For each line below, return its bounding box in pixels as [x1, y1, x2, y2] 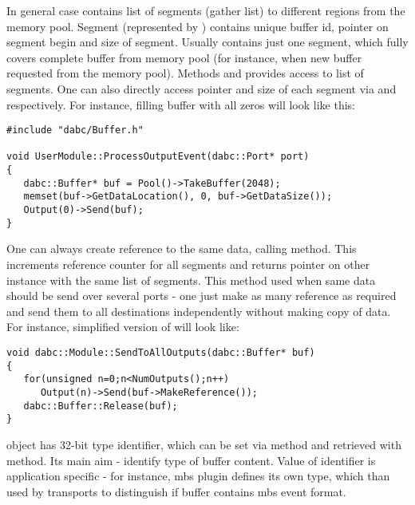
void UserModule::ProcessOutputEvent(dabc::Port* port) [6, 151, 310, 163]
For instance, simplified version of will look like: [6, 318, 239, 335]
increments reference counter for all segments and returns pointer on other [6, 256, 370, 272]
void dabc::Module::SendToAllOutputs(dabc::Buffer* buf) [6, 346, 315, 358]
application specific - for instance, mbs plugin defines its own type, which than [6, 468, 390, 484]
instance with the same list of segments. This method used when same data [6, 271, 376, 288]
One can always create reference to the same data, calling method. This [6, 240, 357, 257]
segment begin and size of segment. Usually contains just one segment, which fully [6, 34, 409, 50]
